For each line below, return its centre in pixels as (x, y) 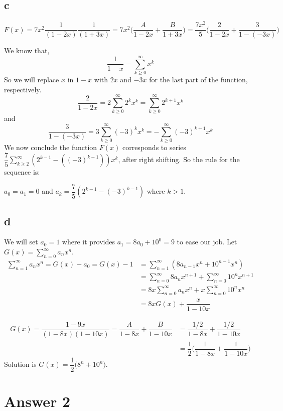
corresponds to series (154, 147)
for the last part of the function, (198, 80)
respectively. (23, 89)
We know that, (27, 50)
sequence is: (22, 172)
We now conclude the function (51, 147)
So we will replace (32, 80)
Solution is (20, 364)
